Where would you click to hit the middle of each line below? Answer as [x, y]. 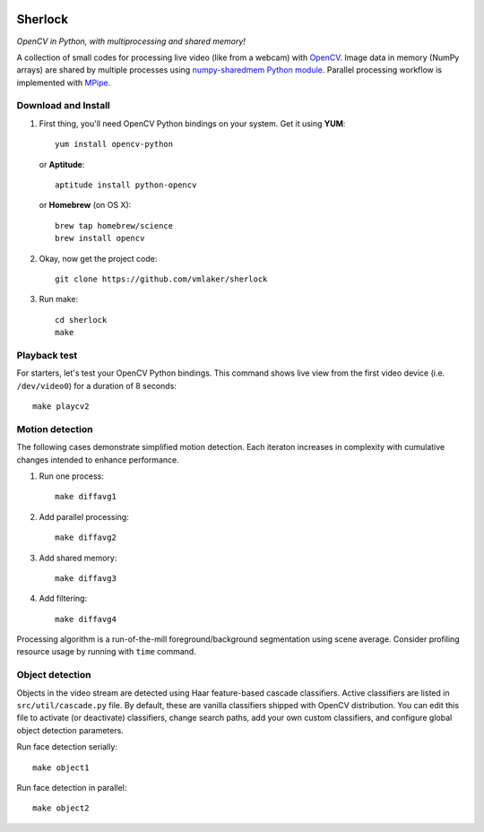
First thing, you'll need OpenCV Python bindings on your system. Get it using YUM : [192, 123]
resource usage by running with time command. [106, 652]
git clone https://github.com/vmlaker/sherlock [161, 279]
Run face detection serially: [67, 747]
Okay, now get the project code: [98, 258]
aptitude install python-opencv [126, 185]
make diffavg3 [86, 578]
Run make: [59, 299]
